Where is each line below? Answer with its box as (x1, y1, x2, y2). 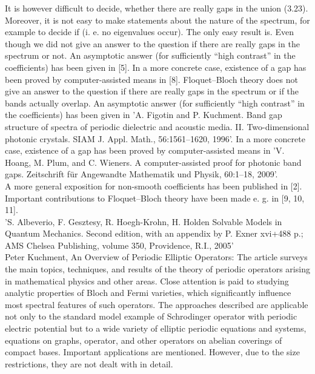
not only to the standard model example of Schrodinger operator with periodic (5, 310, 297, 323)
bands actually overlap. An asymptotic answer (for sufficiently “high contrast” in (5, 96, 305, 109)
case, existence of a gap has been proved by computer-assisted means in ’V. (5, 144, 285, 157)
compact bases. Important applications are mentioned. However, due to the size (5, 346, 300, 358)
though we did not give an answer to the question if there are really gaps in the (5, 37, 300, 50)
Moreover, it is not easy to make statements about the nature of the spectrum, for (5, 13, 310, 26)
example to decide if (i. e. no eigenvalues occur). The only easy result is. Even (5, 25, 294, 38)
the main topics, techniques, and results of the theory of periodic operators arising (5, 263, 310, 275)
